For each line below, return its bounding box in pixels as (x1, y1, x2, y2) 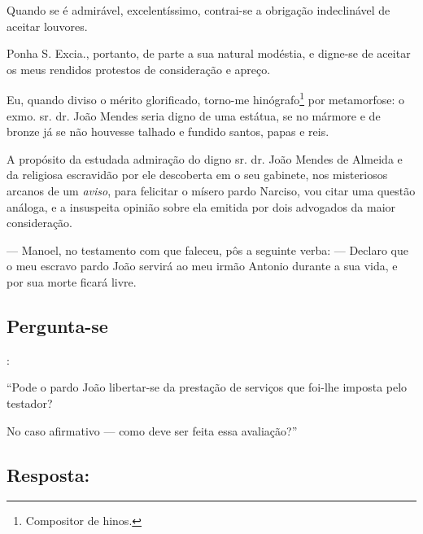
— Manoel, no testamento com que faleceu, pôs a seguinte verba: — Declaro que (7, 241, 408, 258)
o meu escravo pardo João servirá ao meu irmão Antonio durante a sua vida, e (7, 257, 398, 274)
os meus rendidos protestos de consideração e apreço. (7, 60, 271, 77)
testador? (7, 394, 53, 411)
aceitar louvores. (7, 17, 88, 34)
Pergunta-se (7, 313, 108, 338)
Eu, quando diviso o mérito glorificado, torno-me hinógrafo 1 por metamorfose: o (7, 89, 405, 108)
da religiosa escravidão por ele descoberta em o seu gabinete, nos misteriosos (7, 166, 388, 183)
